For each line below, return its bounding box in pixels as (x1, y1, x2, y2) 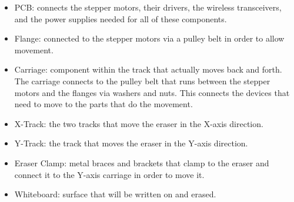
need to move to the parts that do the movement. (14, 98, 193, 110)
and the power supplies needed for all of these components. (14, 12, 227, 25)
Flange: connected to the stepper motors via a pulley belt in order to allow (14, 32, 285, 44)
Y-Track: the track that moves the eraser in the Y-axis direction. (14, 137, 248, 149)
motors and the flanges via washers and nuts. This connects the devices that (14, 86, 290, 98)
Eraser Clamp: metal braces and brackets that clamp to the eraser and (14, 156, 269, 169)
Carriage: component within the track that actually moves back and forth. (14, 63, 282, 76)
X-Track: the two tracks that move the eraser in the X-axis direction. (14, 117, 263, 129)
